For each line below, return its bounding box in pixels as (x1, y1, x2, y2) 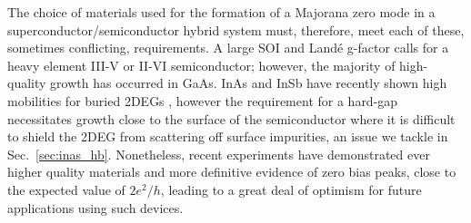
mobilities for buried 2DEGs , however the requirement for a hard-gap (7, 91, 398, 110)
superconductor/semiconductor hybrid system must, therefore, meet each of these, (7, 20, 465, 39)
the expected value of (7, 179, 125, 199)
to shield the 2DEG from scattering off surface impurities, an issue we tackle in (7, 127, 448, 146)
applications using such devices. (7, 198, 184, 217)
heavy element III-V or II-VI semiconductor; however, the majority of (7, 55, 396, 74)
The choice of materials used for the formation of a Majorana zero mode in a (7, 3, 436, 21)
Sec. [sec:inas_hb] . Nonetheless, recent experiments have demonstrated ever (7, 144, 430, 163)
